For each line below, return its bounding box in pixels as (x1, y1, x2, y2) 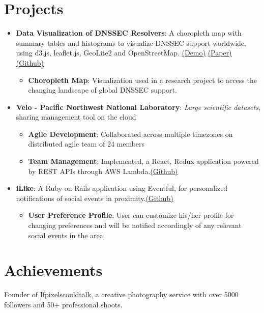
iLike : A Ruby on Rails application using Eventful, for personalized (16, 183, 228, 193)
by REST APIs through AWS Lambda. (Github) (28, 165, 178, 176)
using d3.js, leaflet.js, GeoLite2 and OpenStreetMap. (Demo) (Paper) (16, 47, 232, 58)
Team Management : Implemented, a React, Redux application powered (28, 156, 259, 166)
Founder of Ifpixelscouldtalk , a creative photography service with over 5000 (4, 289, 239, 300)
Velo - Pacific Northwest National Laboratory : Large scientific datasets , (16, 101, 260, 112)
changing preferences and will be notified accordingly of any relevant (28, 220, 242, 231)
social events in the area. (28, 230, 105, 240)
